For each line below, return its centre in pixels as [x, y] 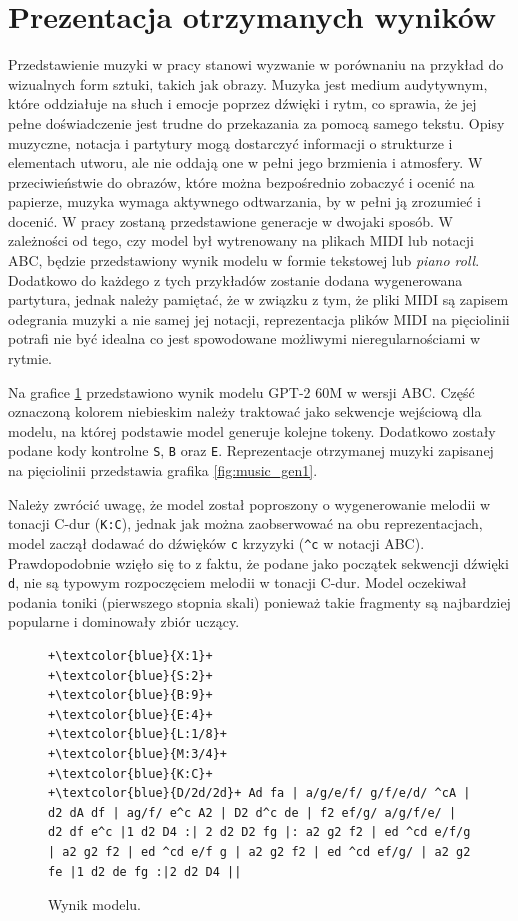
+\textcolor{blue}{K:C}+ [130, 773]
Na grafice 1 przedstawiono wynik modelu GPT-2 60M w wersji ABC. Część [241, 391]
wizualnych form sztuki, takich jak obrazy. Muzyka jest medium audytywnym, [248, 83]
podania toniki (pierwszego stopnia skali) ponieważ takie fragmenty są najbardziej [259, 601]
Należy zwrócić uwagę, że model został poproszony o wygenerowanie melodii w [249, 503]
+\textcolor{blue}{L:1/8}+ [137, 734]
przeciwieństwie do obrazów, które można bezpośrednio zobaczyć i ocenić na [241, 181]
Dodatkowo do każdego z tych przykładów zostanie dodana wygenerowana [235, 279]
